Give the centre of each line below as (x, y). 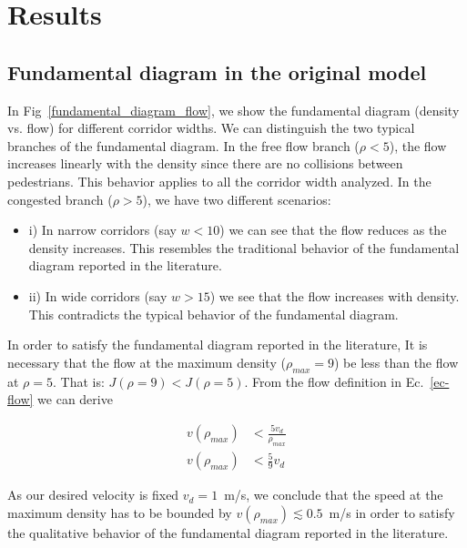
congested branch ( (60, 199)
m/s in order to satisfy (392, 512)
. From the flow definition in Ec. (334, 381)
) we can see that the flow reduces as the (333, 230)
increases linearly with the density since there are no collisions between (205, 163)
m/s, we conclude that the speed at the (334, 495)
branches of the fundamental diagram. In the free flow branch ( (183, 145)
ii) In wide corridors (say (98, 295)
